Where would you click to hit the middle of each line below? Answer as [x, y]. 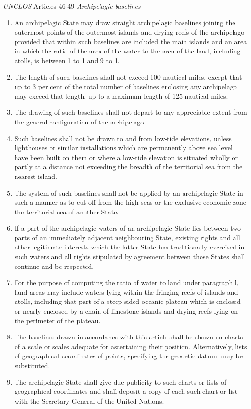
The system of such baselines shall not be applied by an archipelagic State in [129, 192]
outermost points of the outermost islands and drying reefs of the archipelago [129, 32]
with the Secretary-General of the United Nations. [89, 400]
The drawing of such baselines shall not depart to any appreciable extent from [131, 112]
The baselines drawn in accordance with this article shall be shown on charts [129, 337]
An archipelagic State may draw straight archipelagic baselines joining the [125, 22]
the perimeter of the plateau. [57, 320]
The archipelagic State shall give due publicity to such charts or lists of [120, 382]
